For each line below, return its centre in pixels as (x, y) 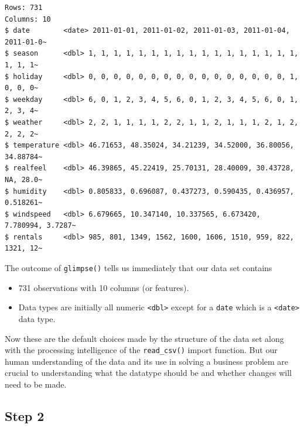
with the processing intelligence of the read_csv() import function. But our (141, 350)
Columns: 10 (28, 19)
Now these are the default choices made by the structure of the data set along (144, 338)
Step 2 (25, 415)
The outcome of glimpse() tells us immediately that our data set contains (139, 268)
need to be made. (36, 384)
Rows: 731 (24, 8)
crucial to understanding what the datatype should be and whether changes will (148, 373)
